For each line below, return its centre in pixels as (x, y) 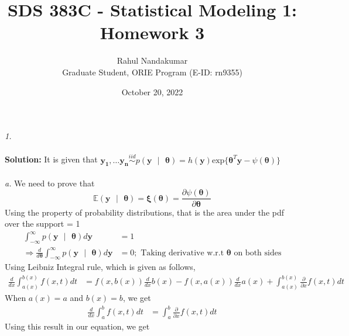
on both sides (258, 253)
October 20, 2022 (152, 91)
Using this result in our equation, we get (77, 326)
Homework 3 (152, 32)
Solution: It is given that (51, 159)
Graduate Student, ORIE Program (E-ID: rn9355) (152, 72)
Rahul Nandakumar (152, 60)
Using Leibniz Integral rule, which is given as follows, (100, 267)
